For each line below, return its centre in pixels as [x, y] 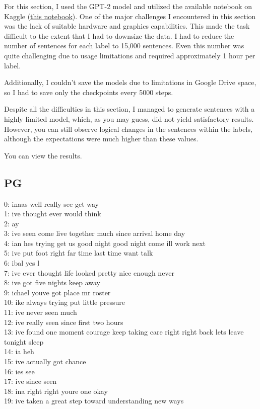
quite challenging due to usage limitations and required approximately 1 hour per [130, 55]
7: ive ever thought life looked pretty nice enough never [89, 272]
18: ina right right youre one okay [56, 391]
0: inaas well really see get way [51, 203]
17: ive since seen [30, 381]
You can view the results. [43, 155]
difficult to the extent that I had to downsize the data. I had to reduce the [119, 35]
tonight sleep [24, 341]
